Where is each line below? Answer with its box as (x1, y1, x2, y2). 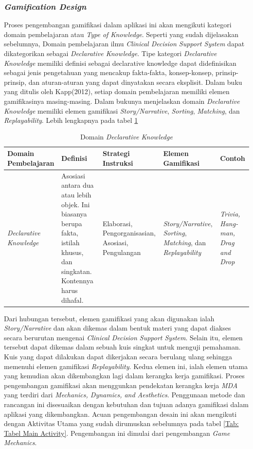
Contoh (220, 153, 245, 163)
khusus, (61, 247, 84, 257)
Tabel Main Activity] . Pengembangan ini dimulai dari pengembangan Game (4, 428, 230, 438)
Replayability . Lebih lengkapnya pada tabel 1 (4, 115, 138, 125)
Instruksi (102, 157, 133, 168)
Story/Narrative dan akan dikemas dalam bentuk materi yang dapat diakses (4, 323, 231, 333)
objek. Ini (61, 199, 90, 209)
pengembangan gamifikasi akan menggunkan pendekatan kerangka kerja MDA (4, 380, 238, 390)
